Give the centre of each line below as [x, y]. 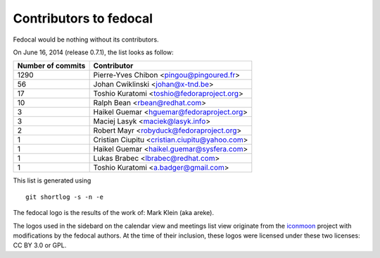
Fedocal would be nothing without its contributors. [86, 39]
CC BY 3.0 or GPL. [40, 245]
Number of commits [51, 66]
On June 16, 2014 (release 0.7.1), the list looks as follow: [93, 52]
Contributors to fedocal [83, 18]
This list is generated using [52, 180]
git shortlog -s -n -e [65, 197]
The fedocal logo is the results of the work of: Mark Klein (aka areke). [114, 213]
